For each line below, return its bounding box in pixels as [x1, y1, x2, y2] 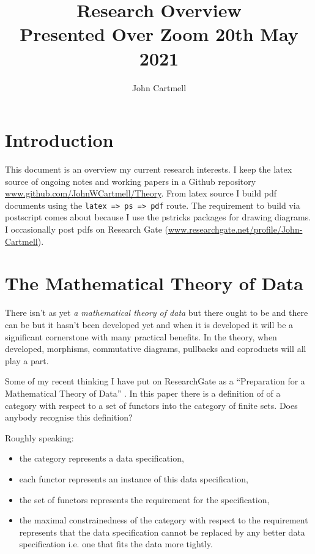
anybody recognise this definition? [5, 411, 133, 424]
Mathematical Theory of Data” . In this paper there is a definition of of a [5, 386, 281, 399]
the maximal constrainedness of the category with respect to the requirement [19, 514, 308, 526]
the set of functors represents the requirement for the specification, [19, 493, 270, 506]
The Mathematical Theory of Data [5, 271, 304, 296]
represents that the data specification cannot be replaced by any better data [19, 525, 305, 538]
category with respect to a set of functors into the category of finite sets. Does [5, 399, 298, 411]
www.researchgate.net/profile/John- [168, 223, 303, 236]
